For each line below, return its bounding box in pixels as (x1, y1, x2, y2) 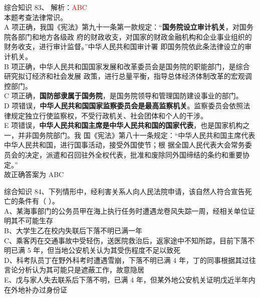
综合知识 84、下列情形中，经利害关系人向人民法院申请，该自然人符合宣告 (4, 186, 245, 196)
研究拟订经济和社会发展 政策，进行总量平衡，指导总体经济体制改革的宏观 (4, 71, 245, 81)
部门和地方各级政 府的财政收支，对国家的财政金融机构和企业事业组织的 (18, 31, 252, 42)
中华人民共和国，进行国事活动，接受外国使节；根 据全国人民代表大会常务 (4, 139, 245, 150)
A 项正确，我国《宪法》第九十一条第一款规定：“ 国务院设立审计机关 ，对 (4, 22, 239, 32)
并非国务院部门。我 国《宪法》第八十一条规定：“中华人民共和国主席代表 (18, 129, 255, 140)
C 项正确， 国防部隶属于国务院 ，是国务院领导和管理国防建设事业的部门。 (4, 90, 243, 101)
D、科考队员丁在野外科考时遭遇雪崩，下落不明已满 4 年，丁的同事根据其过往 (4, 254, 256, 265)
